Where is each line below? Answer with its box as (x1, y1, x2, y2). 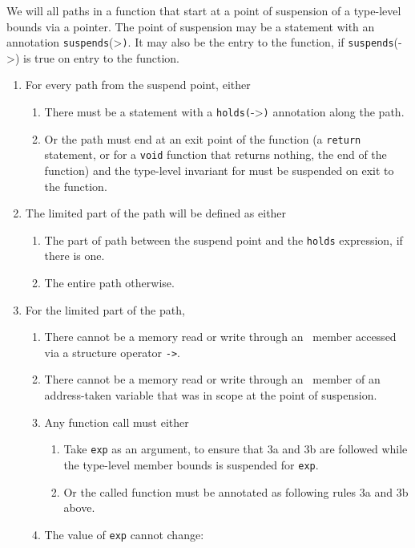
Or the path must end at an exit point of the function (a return (44, 130, 361, 147)
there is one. (44, 247, 105, 264)
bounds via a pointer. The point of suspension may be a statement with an (6, 18, 375, 35)
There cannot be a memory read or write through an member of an (44, 371, 381, 388)
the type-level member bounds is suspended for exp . (63, 456, 319, 473)
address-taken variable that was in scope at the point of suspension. (44, 387, 377, 404)
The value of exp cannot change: (44, 526, 204, 542)
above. (63, 499, 95, 516)
